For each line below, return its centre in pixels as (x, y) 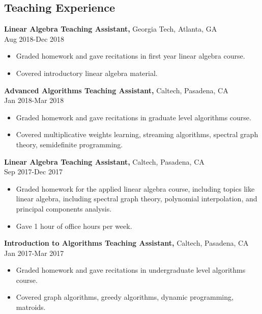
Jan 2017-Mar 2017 (34, 253)
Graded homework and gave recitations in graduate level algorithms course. (134, 117)
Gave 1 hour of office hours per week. (74, 226)
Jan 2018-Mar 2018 (34, 100)
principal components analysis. (64, 208)
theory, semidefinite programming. (69, 144)
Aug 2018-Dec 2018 (34, 38)
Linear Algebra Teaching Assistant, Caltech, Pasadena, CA (104, 161)
